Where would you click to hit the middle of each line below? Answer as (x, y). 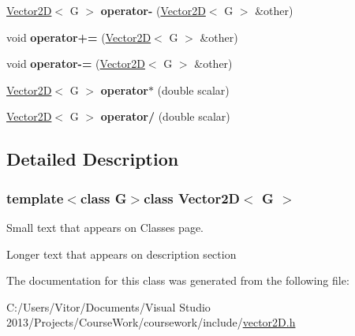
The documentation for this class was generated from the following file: (178, 280)
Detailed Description (93, 159)
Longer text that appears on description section (121, 254)
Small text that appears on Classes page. (105, 227)
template (35, 198)
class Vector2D (192, 198)
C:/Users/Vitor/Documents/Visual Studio (108, 306)
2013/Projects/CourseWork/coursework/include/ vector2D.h (151, 322)
